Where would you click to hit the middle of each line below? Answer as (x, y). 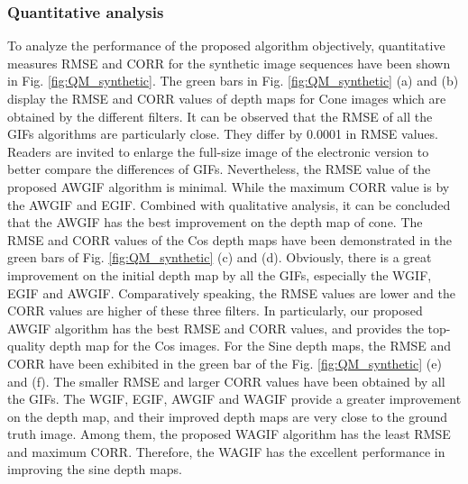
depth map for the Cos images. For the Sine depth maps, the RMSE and (251, 346)
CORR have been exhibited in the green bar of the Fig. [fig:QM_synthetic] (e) (225, 363)
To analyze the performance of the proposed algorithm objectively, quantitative (226, 46)
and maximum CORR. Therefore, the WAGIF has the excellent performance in (226, 451)
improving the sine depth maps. (95, 469)
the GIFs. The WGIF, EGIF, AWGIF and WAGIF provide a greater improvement (234, 399)
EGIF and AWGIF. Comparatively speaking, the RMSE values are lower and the (231, 292)
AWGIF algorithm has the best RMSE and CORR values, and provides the (216, 328)
